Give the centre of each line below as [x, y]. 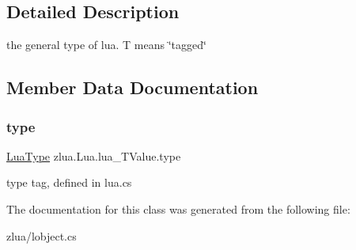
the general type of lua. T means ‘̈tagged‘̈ [106, 45]
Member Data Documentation [133, 87]
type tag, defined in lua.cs [69, 182]
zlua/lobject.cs [42, 235]
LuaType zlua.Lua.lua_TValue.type [94, 155]
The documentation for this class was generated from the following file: [178, 208]
